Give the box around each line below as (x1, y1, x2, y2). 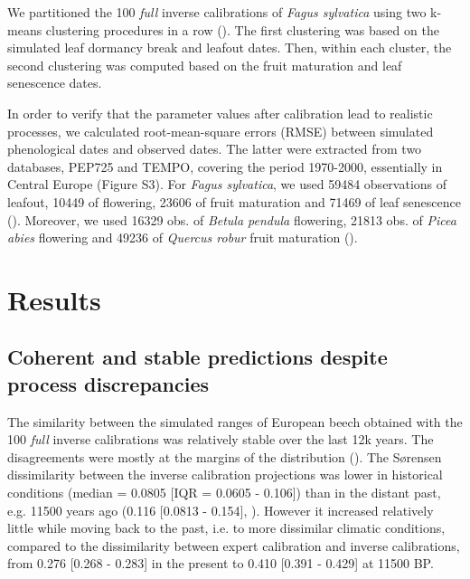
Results (7, 280, 101, 318)
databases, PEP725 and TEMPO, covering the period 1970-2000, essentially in (7, 157, 443, 176)
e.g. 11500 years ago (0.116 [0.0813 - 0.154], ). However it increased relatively (7, 500, 434, 519)
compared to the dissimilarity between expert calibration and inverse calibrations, (7, 536, 460, 555)
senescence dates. (7, 73, 102, 92)
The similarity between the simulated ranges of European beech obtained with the (7, 412, 463, 431)
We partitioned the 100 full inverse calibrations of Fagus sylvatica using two (7, 3, 427, 21)
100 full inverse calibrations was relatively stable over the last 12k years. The (7, 430, 434, 449)
